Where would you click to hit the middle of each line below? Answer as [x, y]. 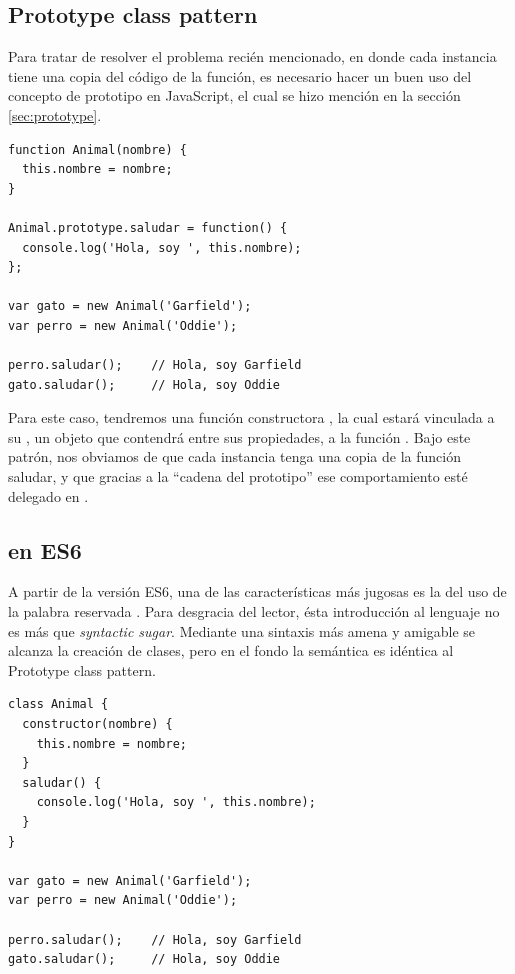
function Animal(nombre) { [97, 149]
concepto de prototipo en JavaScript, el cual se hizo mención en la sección [234, 95]
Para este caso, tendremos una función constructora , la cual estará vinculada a [251, 417]
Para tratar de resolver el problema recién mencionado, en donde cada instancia [252, 56]
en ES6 [45, 549]
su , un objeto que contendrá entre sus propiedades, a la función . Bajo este [239, 436]
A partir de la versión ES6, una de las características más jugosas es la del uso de [257, 591]
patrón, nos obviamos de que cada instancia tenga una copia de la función [234, 456]
